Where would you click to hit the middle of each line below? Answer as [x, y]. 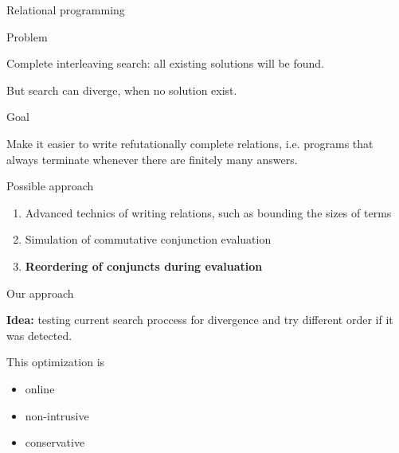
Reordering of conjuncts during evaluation [144, 266]
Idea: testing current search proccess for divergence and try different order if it [200, 320]
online [40, 388]
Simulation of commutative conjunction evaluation [148, 239]
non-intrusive [57, 415]
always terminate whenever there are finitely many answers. [152, 159]
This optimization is [56, 362]
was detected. [39, 335]
